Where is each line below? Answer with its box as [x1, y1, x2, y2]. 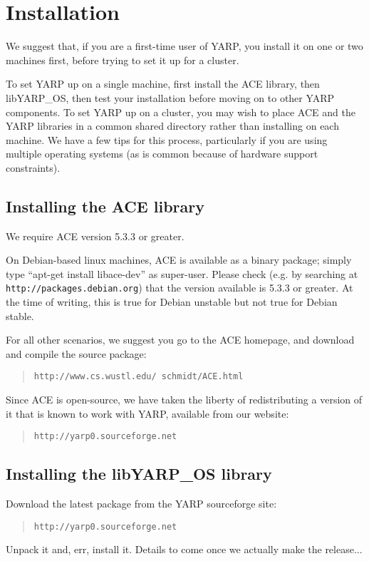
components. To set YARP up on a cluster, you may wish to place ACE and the [6, 104, 355, 119]
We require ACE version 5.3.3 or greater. [6, 228, 184, 243]
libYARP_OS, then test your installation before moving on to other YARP [6, 90, 335, 105]
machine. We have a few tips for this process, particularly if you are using [6, 132, 328, 147]
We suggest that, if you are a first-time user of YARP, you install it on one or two [6, 38, 363, 53]
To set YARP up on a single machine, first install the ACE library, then [6, 76, 320, 91]
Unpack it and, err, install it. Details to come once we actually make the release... [6, 542, 363, 557]
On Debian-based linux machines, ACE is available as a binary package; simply [6, 252, 352, 267]
